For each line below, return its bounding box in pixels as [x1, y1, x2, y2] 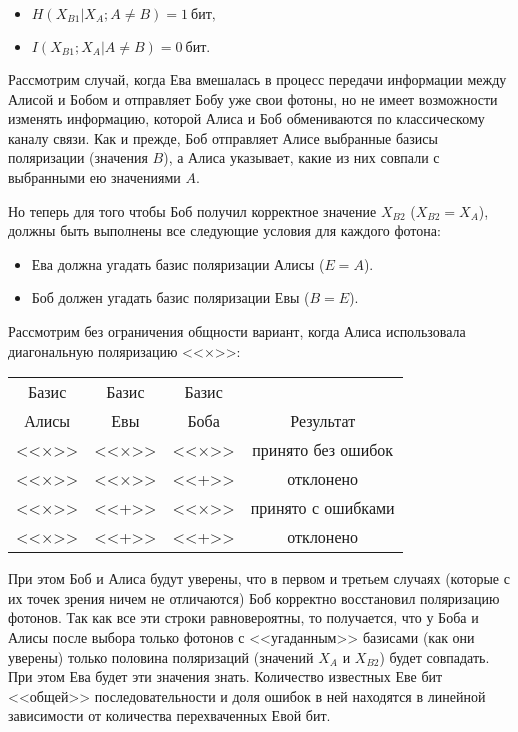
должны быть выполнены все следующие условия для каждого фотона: [8, 220, 441, 241]
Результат [290, 409, 356, 433]
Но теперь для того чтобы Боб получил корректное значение [8, 200, 377, 221]
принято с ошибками [250, 496, 395, 520]
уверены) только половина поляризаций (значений [8, 646, 314, 667]
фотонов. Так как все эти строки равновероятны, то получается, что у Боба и [8, 607, 479, 628]
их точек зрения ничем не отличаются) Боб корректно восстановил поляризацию [8, 587, 500, 608]
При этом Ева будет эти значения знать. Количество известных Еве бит [8, 666, 443, 687]
